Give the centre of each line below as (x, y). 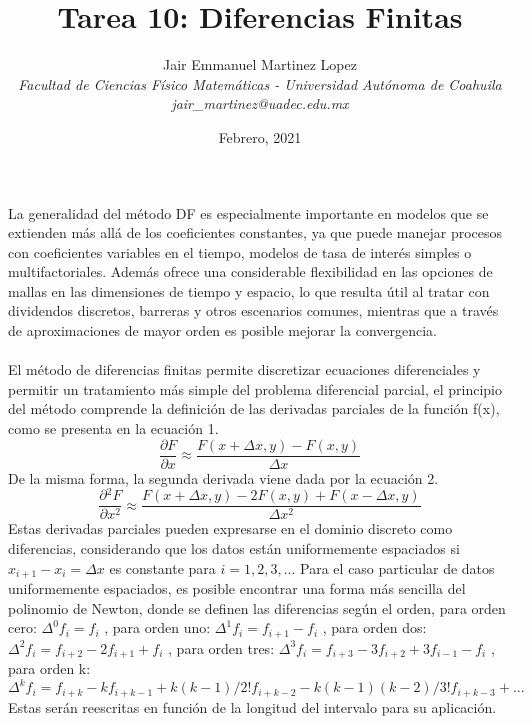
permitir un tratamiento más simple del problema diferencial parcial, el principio (255, 388)
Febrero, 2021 (260, 136)
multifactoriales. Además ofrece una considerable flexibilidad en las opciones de (250, 271)
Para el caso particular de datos (397, 567)
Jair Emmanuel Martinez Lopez (260, 64)
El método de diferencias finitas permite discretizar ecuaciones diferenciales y (244, 369)
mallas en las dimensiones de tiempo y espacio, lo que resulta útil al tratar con (249, 290)
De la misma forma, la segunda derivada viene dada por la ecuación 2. (223, 477)
